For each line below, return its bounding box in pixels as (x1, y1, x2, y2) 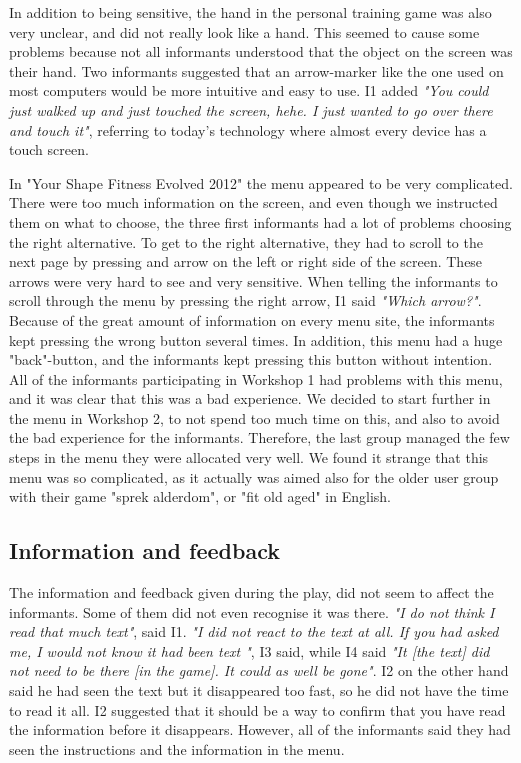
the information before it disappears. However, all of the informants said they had (9, 719, 511, 740)
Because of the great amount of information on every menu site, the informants (9, 309, 495, 330)
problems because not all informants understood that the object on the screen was (9, 41, 513, 62)
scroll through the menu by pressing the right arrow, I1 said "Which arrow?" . (9, 290, 482, 311)
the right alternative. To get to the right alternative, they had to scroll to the (9, 231, 483, 252)
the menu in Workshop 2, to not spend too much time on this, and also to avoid (9, 407, 500, 428)
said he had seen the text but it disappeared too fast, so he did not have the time (9, 680, 509, 701)
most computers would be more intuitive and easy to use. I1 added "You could (9, 80, 489, 101)
